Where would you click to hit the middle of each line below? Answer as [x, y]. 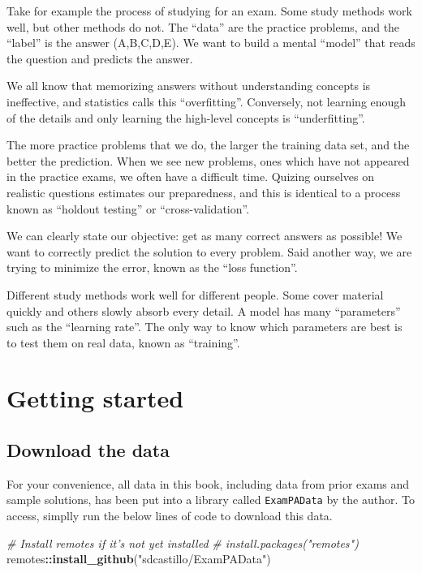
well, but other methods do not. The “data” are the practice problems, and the [203, 26]
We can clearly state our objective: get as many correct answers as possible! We [205, 236]
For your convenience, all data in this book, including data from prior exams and [208, 483]
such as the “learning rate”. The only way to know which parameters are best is [205, 327]
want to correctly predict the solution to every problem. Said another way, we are [209, 251]
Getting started [95, 398]
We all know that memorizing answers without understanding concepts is [189, 86]
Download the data [88, 450]
